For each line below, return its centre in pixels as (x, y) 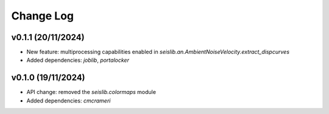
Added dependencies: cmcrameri (69, 101)
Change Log (43, 16)
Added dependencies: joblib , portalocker (78, 60)
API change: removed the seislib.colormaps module (91, 92)
